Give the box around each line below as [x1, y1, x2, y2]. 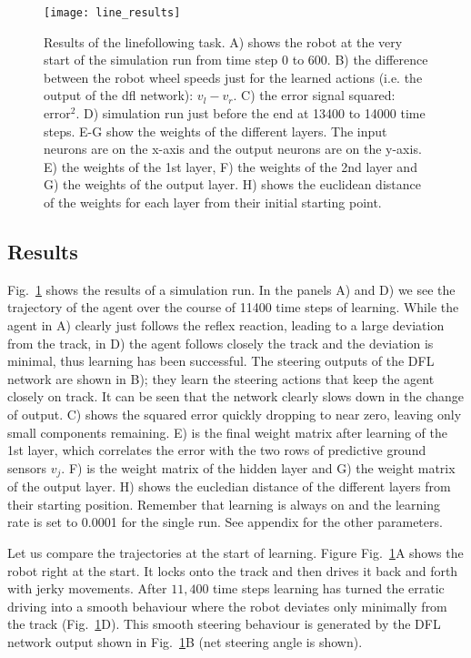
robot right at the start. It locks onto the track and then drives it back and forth [7, 561, 458, 580]
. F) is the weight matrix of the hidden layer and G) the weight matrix [61, 458, 456, 477]
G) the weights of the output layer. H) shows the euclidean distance [44, 175, 421, 194]
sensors [7, 458, 47, 477]
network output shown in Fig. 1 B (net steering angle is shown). [7, 632, 363, 651]
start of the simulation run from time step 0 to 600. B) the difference [44, 50, 428, 69]
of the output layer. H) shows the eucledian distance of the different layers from [7, 477, 451, 496]
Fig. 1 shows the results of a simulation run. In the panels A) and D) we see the [7, 279, 456, 299]
